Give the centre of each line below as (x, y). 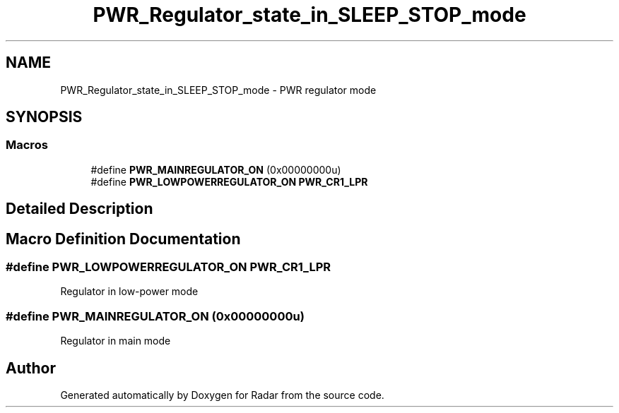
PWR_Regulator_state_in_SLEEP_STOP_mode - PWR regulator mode (218, 90)
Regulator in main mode (116, 341)
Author (31, 368)
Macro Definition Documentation (123, 239)
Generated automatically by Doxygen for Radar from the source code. (222, 395)
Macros (27, 145)
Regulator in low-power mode (129, 292)
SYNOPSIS (44, 117)
